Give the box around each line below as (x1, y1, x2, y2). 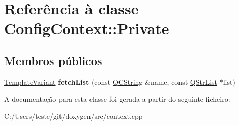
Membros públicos (4, 52, 102, 68)
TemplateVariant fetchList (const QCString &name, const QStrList (4, 76, 217, 87)
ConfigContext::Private (4, 18, 169, 39)
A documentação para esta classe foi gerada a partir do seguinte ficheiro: (4, 93, 230, 104)
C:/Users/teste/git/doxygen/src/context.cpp (4, 110, 143, 121)
